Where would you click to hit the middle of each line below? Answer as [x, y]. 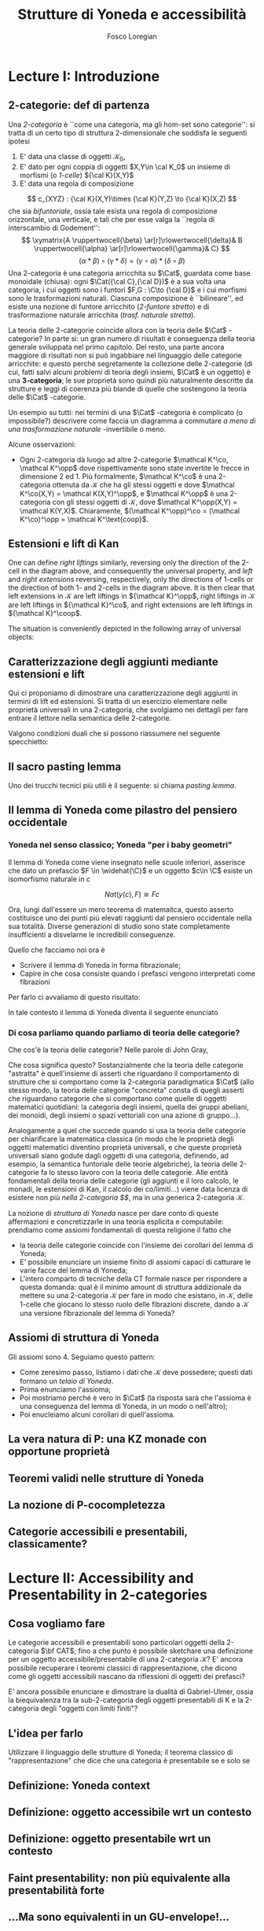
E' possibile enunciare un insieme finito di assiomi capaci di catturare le [135, 1262]
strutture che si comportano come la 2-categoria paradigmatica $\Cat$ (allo [131, 1081]
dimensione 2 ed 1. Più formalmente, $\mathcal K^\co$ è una [118, 476]
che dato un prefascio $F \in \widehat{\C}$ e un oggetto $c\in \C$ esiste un [130, 870]
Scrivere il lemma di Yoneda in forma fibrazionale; [100, 965]
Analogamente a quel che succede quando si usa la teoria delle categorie [127, 1130]
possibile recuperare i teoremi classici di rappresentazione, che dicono [123, 1668]
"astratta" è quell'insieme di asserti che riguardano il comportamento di [124, 1073]
